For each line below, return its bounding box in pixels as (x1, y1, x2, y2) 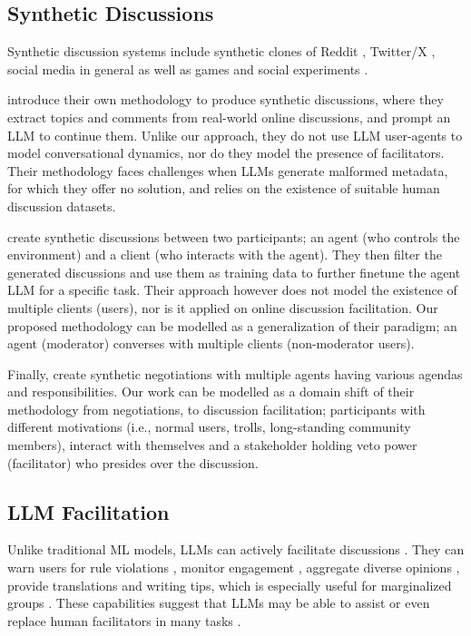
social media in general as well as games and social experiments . (7, 59, 368, 78)
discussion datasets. (7, 196, 116, 215)
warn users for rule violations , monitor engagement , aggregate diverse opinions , (7, 558, 460, 577)
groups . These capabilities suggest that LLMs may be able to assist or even (7, 593, 430, 612)
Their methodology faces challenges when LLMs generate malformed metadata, (7, 161, 448, 180)
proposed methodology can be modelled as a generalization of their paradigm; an (7, 316, 457, 335)
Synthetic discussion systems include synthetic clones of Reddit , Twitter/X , (7, 42, 436, 61)
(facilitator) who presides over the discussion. (7, 453, 259, 472)
